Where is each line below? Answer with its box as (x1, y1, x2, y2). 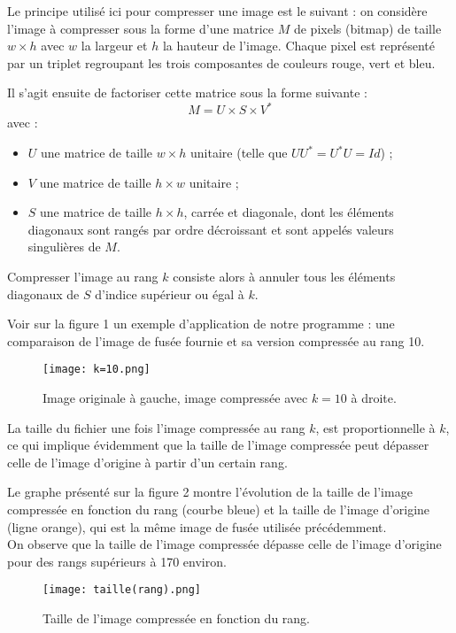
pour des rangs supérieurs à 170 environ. (7, 552, 227, 570)
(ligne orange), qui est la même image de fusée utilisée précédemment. (7, 517, 387, 536)
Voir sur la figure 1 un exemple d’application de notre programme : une (7, 314, 395, 333)
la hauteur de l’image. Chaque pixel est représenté (162, 36, 435, 55)
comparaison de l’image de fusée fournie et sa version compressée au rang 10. (7, 331, 425, 350)
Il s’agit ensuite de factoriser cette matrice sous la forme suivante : (7, 83, 367, 102)
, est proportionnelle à (315, 418, 436, 436)
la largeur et (81, 36, 148, 55)
